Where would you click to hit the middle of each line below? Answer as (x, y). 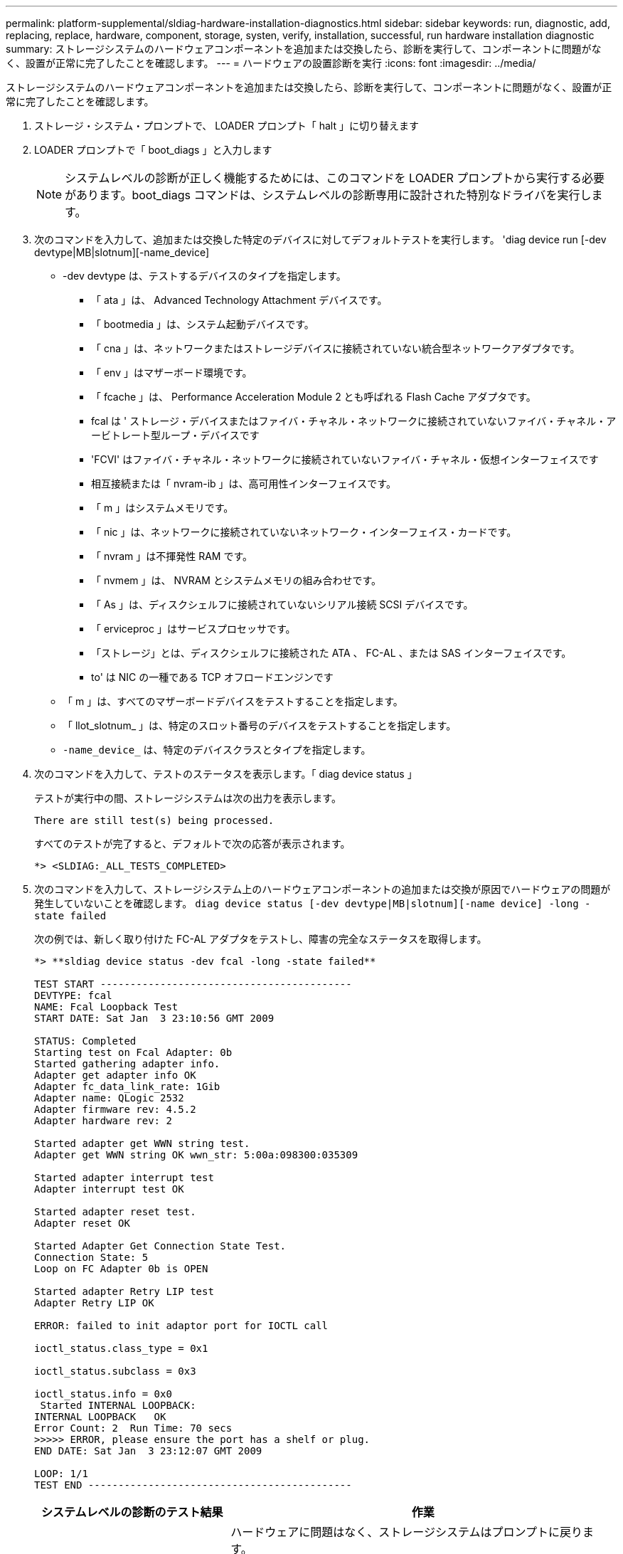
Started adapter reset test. (115, 1212)
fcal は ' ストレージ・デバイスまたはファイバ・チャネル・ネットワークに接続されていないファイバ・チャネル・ (349, 421)
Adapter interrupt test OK (109, 1189)
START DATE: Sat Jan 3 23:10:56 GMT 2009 (154, 1018)
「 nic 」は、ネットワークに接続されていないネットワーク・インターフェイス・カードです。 (304, 532)
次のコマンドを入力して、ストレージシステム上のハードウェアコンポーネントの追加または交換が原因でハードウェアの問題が (323, 889)
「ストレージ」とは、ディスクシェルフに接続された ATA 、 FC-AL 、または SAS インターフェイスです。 (331, 653)
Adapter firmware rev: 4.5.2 (115, 1109)
